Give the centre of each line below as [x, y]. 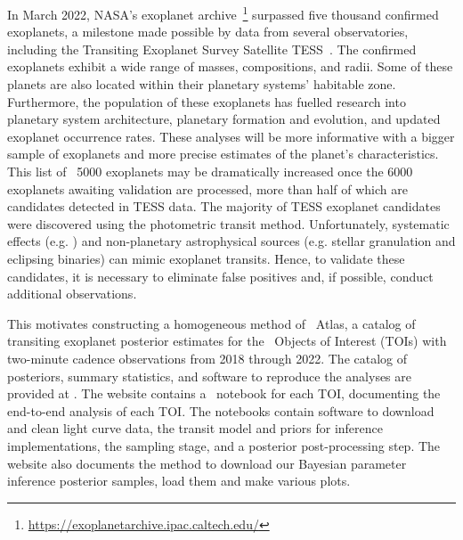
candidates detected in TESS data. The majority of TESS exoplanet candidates [224, 206]
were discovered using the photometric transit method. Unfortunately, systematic [228, 223]
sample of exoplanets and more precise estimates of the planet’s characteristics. [223, 154]
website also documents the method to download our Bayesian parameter [207, 463]
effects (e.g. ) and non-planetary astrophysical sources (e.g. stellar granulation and [231, 241]
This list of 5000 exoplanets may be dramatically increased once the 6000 [210, 171]
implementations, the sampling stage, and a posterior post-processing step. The [224, 445]
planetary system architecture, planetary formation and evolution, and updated [224, 119]
